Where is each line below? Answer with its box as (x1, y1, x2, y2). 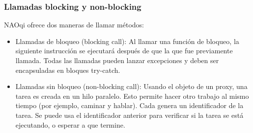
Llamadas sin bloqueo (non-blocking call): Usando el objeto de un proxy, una (15, 81, 248, 91)
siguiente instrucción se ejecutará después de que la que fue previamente (15, 45, 233, 56)
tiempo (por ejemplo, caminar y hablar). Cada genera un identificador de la (15, 100, 244, 111)
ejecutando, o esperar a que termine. (15, 119, 125, 130)
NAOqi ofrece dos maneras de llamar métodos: (4, 20, 144, 30)
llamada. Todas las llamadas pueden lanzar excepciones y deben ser (15, 55, 219, 65)
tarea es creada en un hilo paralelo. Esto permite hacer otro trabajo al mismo (15, 90, 249, 101)
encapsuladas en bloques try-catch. (15, 65, 120, 75)
